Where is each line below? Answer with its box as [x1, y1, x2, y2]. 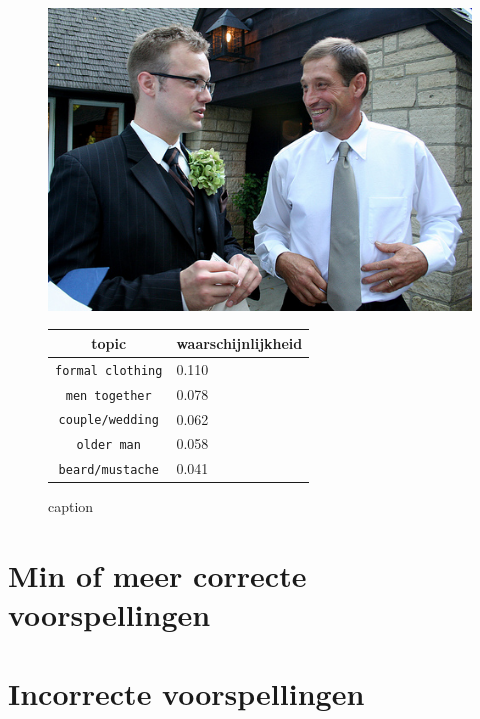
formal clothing [55, 363, 163, 378]
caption [48, 496, 94, 517]
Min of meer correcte [8, 555, 307, 596]
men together [65, 388, 152, 403]
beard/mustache [58, 463, 159, 478]
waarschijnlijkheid [176, 332, 303, 353]
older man [76, 438, 141, 453]
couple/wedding [58, 413, 159, 428]
